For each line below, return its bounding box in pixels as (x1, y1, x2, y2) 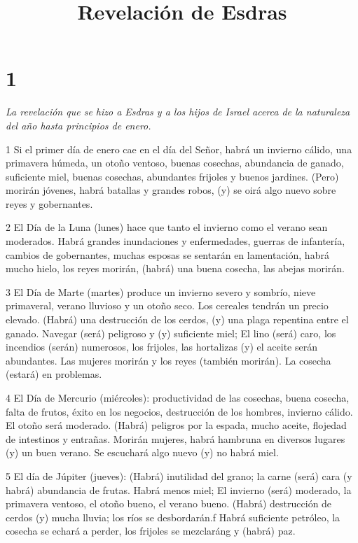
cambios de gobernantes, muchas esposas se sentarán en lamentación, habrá (6, 247, 329, 262)
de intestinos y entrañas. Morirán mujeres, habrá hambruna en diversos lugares (6, 431, 345, 446)
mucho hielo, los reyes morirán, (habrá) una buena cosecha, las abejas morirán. (6, 261, 345, 276)
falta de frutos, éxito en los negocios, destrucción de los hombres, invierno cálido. (6, 404, 353, 418)
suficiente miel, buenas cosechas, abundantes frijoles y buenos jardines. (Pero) (6, 169, 339, 183)
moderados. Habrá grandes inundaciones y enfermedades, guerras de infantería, (6, 234, 345, 248)
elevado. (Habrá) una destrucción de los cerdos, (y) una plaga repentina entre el (6, 312, 349, 327)
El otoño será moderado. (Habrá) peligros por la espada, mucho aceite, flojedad (6, 418, 347, 432)
